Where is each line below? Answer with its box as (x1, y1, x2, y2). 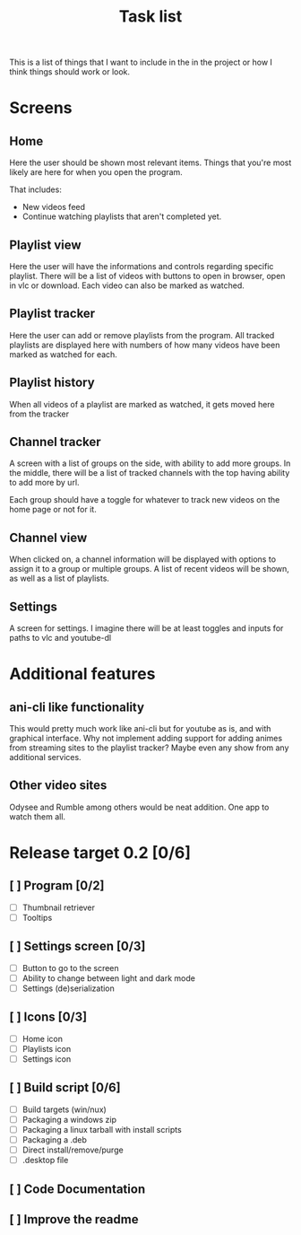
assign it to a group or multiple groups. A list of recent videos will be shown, (9, 564, 289, 574)
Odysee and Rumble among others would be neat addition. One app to (9, 801, 270, 812)
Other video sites (9, 778, 107, 793)
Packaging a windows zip (21, 1114, 117, 1125)
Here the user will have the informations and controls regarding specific (9, 261, 274, 271)
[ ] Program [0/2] (9, 878, 105, 894)
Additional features (9, 664, 156, 684)
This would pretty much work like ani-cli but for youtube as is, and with (9, 723, 271, 734)
